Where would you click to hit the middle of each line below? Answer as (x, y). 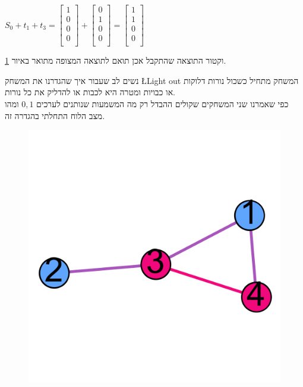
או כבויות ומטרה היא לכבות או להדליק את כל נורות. (90, 92)
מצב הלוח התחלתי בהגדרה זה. (55, 115)
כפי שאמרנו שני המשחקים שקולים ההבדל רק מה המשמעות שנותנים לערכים (162, 103)
